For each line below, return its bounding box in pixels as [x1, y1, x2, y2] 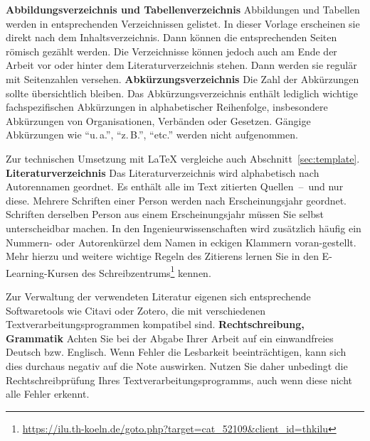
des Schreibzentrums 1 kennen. [81, 263, 211, 280]
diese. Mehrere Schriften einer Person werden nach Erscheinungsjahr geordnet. [6, 192, 347, 207]
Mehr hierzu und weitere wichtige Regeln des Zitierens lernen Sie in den [6, 249, 319, 263]
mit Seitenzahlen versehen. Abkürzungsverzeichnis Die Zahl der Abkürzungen [6, 71, 359, 86]
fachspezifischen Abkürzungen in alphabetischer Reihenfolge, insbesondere [6, 99, 328, 114]
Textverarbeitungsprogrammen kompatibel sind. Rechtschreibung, [6, 317, 305, 332]
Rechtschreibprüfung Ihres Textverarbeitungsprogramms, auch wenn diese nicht [6, 372, 352, 387]
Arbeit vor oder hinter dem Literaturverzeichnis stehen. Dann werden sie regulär [6, 58, 357, 72]
